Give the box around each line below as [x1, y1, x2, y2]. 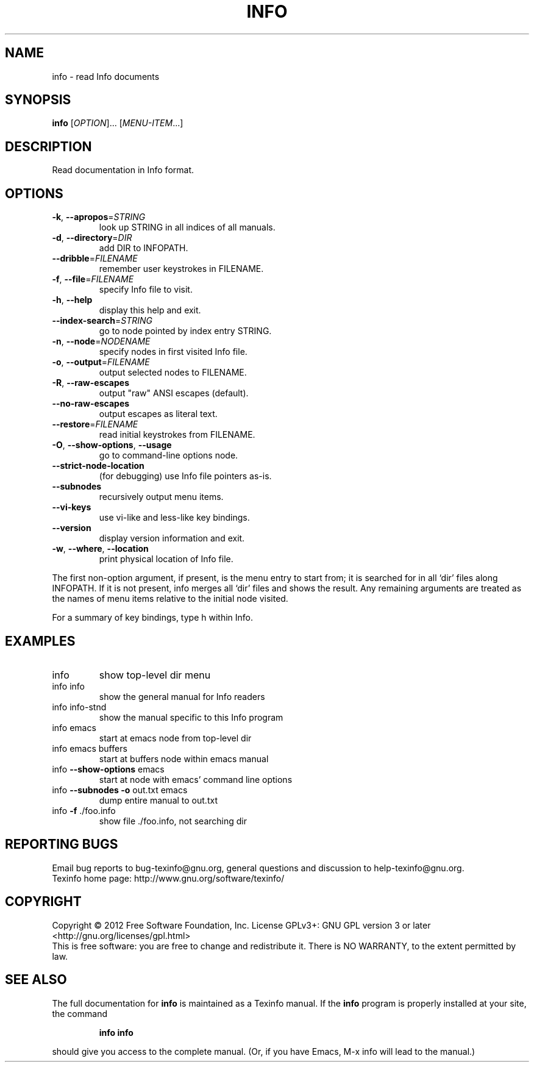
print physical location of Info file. [99, 554, 233, 565]
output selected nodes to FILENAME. [99, 367, 247, 378]
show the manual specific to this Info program [99, 712, 283, 723]
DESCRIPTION [5, 138, 92, 154]
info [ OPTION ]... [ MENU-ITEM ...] [52, 118, 183, 129]
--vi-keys [52, 502, 91, 513]
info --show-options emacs [52, 763, 165, 774]
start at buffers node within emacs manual [99, 753, 269, 764]
